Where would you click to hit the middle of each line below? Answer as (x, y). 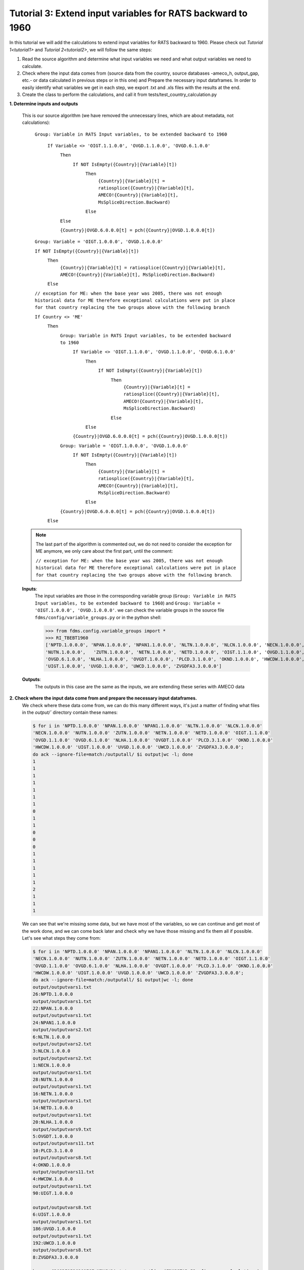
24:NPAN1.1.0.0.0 (54, 1023)
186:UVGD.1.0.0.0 (54, 1229)
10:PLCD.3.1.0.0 (53, 1150)
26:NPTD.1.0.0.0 (53, 994)
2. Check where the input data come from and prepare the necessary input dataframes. (103, 698)
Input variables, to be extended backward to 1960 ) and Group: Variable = (127, 603)
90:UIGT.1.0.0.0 (53, 1193)
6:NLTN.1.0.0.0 (51, 1037)
